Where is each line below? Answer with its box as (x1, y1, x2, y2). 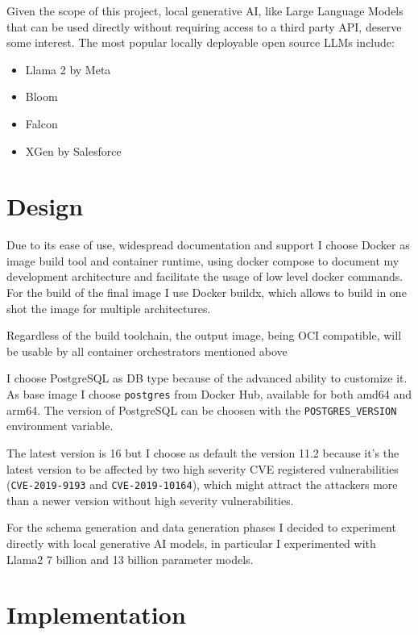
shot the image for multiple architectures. (6, 299, 211, 316)
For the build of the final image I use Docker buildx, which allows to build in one (6, 284, 407, 301)
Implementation (6, 598, 186, 631)
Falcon (25, 115, 58, 132)
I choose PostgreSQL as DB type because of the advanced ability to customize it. (6, 370, 408, 386)
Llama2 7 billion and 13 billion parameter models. (6, 550, 254, 567)
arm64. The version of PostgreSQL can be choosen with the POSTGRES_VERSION (6, 401, 397, 418)
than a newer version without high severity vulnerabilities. (6, 491, 294, 508)
